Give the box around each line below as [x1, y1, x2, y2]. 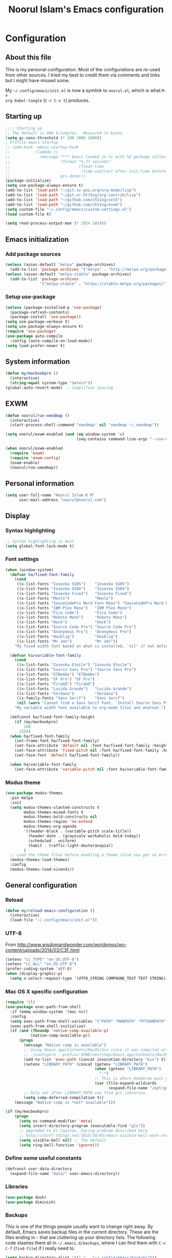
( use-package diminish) [5, 1200, 56, 1205]
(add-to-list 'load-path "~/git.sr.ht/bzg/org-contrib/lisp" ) [5, 192, 141, 198]
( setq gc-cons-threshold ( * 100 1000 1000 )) [5, 135, 102, 141]
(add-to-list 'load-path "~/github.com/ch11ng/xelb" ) [5, 197, 123, 202]
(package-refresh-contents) [10, 309, 70, 315]
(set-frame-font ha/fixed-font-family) [14, 738, 100, 743]
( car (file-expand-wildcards [94, 1081, 157, 1086]
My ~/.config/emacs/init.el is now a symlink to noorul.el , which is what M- [5, 87, 167, 93]
